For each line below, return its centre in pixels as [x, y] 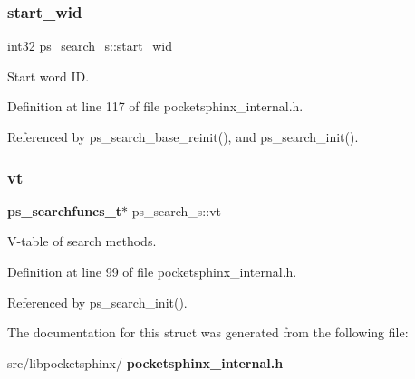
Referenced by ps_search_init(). [97, 302]
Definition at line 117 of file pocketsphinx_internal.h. [155, 106]
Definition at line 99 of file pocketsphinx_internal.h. [152, 271]
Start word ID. [48, 76]
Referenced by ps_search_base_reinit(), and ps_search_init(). [183, 137]
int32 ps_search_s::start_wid [90, 46]
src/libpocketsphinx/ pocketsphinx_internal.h [145, 362]
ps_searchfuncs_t [65, 210]
